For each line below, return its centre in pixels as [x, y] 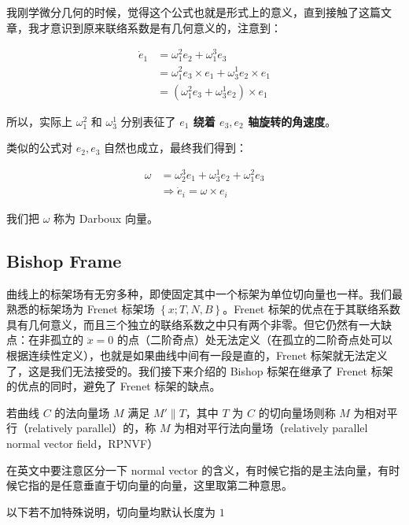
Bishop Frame [64, 260]
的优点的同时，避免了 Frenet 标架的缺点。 [114, 386]
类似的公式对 [39, 148]
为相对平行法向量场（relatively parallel [271, 428]
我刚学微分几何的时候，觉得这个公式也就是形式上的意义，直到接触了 [182, 12]
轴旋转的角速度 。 [292, 121]
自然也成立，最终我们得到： [176, 148]
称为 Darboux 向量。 [106, 218]
